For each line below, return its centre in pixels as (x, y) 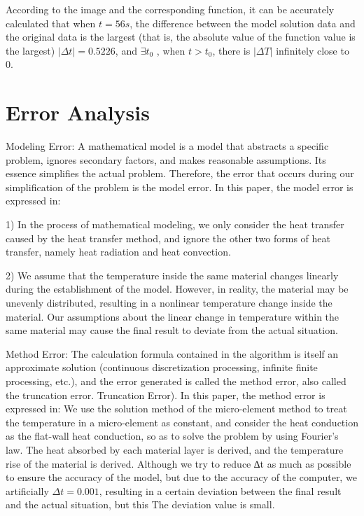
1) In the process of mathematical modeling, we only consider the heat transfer (175, 224)
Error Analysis (78, 112)
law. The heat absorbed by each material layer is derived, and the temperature (175, 449)
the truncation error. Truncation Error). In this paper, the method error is (166, 395)
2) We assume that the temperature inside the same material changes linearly (172, 275)
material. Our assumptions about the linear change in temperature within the (173, 316)
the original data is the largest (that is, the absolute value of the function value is (181, 37)
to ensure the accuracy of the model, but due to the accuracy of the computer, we (181, 477)
